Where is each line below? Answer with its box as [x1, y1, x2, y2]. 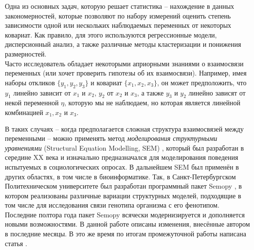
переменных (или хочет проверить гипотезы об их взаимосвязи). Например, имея [5, 68, 247, 78]
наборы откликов [5, 77, 55, 87]
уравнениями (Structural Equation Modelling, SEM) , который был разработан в [5, 142, 244, 153]
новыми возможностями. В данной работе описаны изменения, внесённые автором [5, 219, 250, 229]
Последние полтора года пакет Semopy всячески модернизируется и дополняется [5, 209, 245, 219]
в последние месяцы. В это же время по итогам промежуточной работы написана [5, 229, 247, 239]
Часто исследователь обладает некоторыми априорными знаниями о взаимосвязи [5, 58, 244, 68]
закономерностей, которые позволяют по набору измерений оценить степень [5, 10, 231, 20]
